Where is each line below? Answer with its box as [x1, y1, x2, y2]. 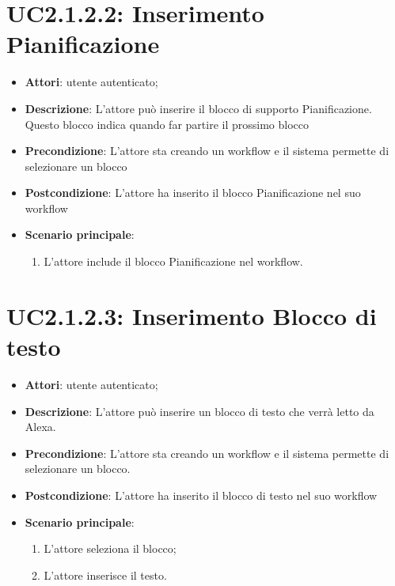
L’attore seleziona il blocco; [44, 540, 177, 557]
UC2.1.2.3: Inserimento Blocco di [6, 299, 377, 331]
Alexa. [25, 418, 56, 435]
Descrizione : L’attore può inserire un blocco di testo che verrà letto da [25, 403, 374, 419]
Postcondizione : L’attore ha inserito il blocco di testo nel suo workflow [25, 486, 378, 503]
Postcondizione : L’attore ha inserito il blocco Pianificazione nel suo [25, 184, 361, 201]
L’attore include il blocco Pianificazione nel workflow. [44, 253, 303, 270]
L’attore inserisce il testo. [44, 566, 167, 583]
